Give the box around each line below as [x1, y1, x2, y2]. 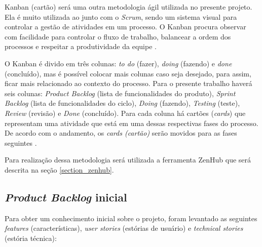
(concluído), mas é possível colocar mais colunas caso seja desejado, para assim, [5, 68, 251, 78]
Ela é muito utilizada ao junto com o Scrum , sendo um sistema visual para [5, 11, 237, 22]
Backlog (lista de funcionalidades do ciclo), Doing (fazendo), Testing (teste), [5, 98, 240, 108]
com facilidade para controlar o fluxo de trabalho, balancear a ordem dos [5, 31, 231, 42]
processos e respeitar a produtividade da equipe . [5, 41, 157, 52]
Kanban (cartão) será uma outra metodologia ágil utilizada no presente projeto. [5, 2, 252, 12]
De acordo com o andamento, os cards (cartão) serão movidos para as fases [5, 128, 237, 138]
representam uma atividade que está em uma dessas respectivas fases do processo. [5, 117, 258, 128]
